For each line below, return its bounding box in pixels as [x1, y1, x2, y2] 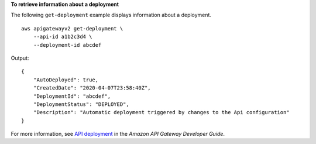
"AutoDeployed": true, [33, 76, 99, 83]
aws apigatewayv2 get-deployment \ [21, 25, 123, 32]
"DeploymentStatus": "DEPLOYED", [33, 101, 130, 108]
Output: [11, 54, 29, 61]
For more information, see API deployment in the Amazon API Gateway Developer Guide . [11, 131, 225, 138]
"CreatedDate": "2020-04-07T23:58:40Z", [33, 85, 152, 91]
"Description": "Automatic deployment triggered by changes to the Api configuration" [33, 109, 290, 116]
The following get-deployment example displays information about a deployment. [11, 12, 212, 19]
